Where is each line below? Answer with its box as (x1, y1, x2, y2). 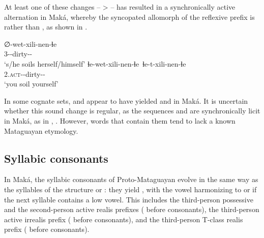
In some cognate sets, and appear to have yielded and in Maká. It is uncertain (4, 95, 248, 106)
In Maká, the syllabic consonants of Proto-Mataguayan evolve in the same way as (4, 174, 258, 185)
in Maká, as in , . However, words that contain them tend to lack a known (4, 115, 236, 126)
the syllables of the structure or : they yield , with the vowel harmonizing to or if (4, 184, 257, 194)
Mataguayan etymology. (4, 125, 78, 136)
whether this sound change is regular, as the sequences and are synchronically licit (4, 105, 260, 116)
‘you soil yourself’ (4, 78, 58, 89)
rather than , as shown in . (4, 21, 87, 32)
